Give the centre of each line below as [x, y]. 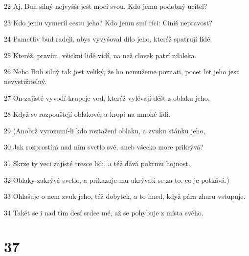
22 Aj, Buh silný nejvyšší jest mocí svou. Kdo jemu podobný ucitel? [106, 6]
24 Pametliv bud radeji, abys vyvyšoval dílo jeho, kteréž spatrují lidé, [108, 39]
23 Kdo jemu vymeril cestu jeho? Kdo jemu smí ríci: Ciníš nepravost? [108, 22]
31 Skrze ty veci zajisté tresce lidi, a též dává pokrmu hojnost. [97, 163]
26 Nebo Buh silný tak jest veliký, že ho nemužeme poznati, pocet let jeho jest [122, 72]
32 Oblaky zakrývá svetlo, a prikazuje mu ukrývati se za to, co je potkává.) [117, 180]
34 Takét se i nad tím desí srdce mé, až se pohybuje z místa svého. [104, 212]
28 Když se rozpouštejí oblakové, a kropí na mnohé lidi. [87, 114]
